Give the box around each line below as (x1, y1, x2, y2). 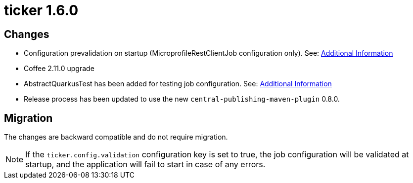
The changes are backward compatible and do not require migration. (4, 133, 228, 142)
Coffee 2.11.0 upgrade (24, 64, 94, 73)
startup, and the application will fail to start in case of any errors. (25, 159, 266, 170)
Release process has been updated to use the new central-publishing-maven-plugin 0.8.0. (24, 95, 340, 104)
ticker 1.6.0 (4, 2, 79, 19)
